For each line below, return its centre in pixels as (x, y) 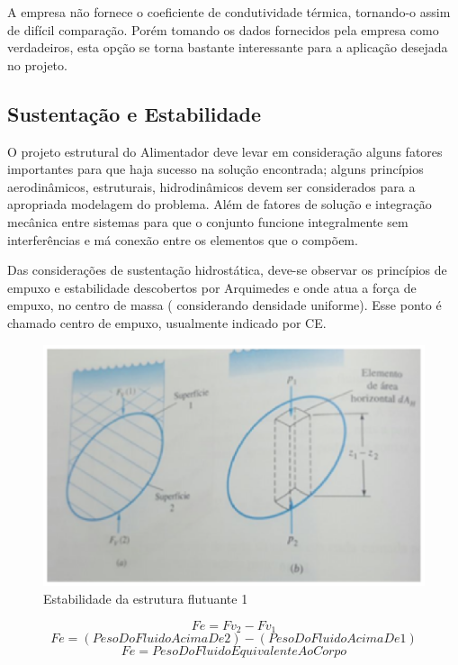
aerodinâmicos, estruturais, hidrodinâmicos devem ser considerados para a (211, 186)
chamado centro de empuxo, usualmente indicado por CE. (167, 322)
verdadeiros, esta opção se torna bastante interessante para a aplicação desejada (228, 47)
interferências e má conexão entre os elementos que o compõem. (183, 239)
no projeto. (37, 64)
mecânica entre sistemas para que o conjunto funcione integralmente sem (208, 221)
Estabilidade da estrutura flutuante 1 (146, 599)
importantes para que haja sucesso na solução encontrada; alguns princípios (216, 169)
